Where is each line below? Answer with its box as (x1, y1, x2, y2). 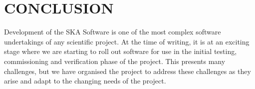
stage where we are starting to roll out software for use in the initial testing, (4, 46, 237, 56)
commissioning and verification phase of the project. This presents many (4, 55, 226, 66)
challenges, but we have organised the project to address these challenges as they (4, 65, 251, 76)
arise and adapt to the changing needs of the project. (4, 75, 166, 86)
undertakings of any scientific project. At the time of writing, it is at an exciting (4, 36, 250, 46)
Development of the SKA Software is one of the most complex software (4, 26, 221, 37)
